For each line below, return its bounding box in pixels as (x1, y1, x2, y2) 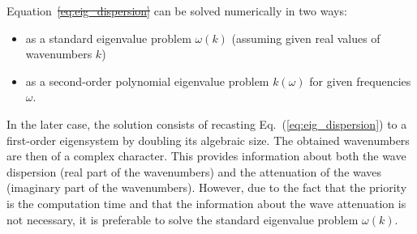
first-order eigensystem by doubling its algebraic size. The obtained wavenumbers (6, 131, 410, 148)
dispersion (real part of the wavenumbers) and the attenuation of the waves (6, 163, 382, 180)
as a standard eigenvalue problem (25, 29, 191, 46)
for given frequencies (309, 72, 411, 89)
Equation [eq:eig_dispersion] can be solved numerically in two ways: (6, 2, 347, 19)
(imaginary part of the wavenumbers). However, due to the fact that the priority (6, 179, 407, 196)
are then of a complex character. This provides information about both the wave (6, 147, 406, 164)
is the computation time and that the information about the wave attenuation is (6, 194, 406, 211)
